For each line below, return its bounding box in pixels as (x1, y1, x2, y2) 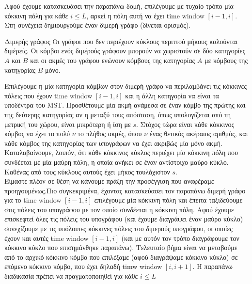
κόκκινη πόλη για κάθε (4, 10, 68, 20)
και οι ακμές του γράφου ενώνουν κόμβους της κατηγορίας (30, 55, 195, 65)
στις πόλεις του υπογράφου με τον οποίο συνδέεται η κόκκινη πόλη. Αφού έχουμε (4, 204, 234, 214)
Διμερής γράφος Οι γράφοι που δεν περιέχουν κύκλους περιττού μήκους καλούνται (4, 36, 238, 46)
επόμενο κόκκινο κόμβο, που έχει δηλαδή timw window (4, 261, 162, 271)
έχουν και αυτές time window (4, 233, 89, 243)
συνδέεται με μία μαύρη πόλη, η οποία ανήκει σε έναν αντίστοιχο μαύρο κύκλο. (4, 157, 229, 167)
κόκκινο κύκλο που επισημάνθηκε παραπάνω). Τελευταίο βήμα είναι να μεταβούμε (4, 242, 237, 252)
